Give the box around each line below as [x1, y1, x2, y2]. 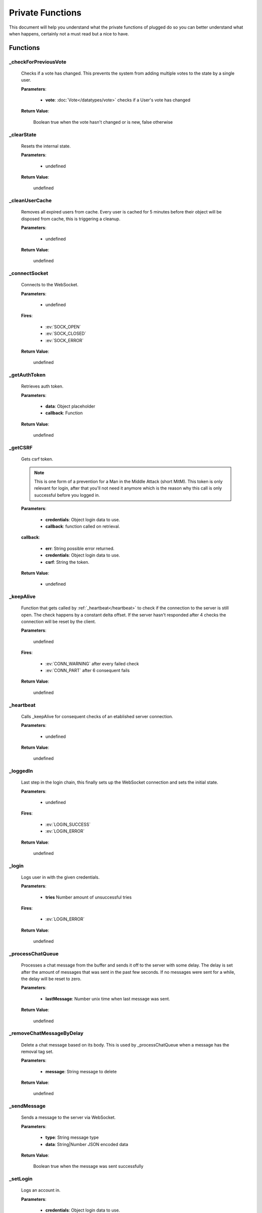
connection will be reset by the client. [21, 619, 97, 624]
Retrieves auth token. [21, 383, 64, 389]
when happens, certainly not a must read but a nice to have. [9, 31, 129, 36]
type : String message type [45, 1134, 99, 1140]
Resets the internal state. [21, 143, 71, 149]
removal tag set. [21, 1049, 53, 1054]
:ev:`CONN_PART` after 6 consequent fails [45, 667, 130, 673]
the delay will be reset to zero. [21, 976, 82, 982]
